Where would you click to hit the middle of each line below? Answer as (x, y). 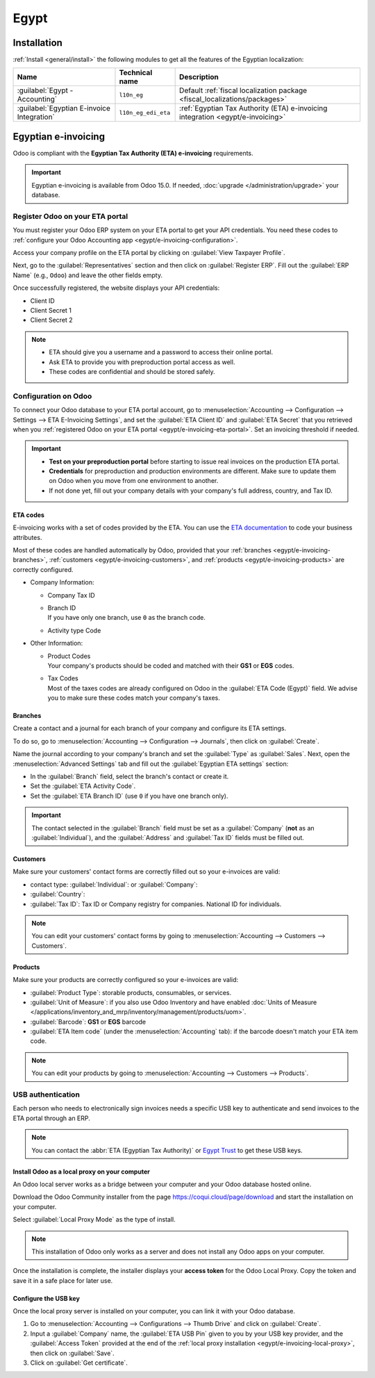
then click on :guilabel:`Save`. (72, 1353)
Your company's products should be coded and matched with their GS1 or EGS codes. (171, 665)
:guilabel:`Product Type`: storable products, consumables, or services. (131, 992)
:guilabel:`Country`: (58, 894)
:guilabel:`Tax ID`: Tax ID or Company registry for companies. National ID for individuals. (156, 904)
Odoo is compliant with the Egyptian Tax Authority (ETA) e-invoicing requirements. (133, 153)
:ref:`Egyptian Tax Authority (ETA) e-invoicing (253, 108)
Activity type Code (74, 630)
